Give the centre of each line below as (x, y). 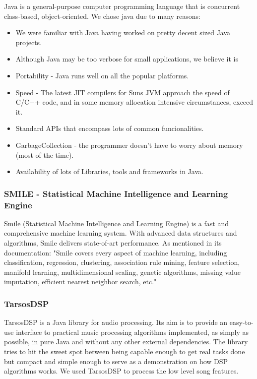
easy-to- (241, 322)
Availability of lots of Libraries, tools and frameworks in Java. (109, 171)
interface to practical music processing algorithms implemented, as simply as (132, 332)
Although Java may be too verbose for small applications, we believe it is (127, 59)
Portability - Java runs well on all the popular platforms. (102, 75)
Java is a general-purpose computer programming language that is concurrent (122, 6)
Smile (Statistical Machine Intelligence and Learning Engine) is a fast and (116, 223)
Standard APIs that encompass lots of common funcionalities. (110, 128)
